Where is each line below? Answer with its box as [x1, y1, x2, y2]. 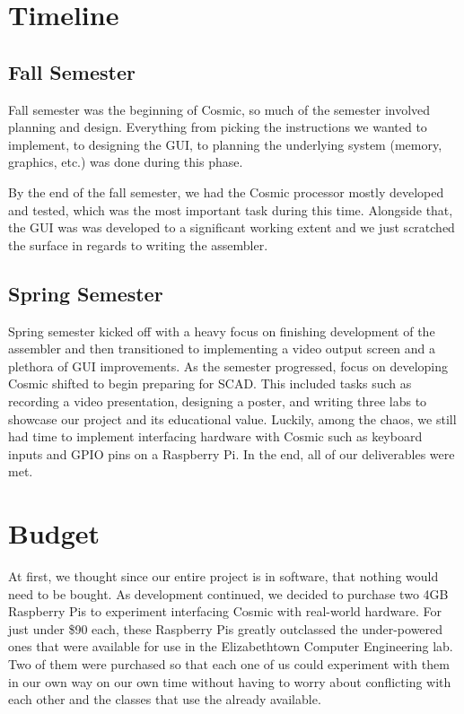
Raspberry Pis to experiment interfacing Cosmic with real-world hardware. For [8, 602, 442, 621]
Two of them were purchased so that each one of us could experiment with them [8, 654, 450, 673]
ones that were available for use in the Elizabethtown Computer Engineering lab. [8, 637, 453, 656]
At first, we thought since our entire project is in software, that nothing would [8, 567, 439, 585]
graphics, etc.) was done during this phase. [8, 152, 243, 171]
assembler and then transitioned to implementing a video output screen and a [8, 339, 436, 358]
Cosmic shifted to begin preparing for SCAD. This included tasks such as [8, 374, 412, 393]
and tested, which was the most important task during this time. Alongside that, [8, 200, 453, 219]
